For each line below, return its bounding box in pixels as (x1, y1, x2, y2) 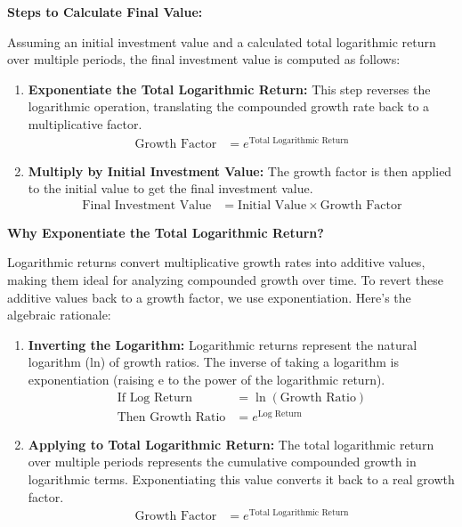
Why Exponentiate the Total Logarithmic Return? (7, 223, 324, 241)
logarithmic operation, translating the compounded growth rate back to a (28, 97, 430, 116)
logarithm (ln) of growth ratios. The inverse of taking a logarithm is (28, 353, 399, 371)
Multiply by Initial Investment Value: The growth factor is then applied (28, 161, 452, 180)
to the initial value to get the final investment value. (28, 179, 313, 198)
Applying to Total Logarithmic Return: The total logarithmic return (28, 434, 434, 453)
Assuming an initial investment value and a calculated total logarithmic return (7, 32, 436, 51)
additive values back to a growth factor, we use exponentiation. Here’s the (7, 288, 411, 306)
